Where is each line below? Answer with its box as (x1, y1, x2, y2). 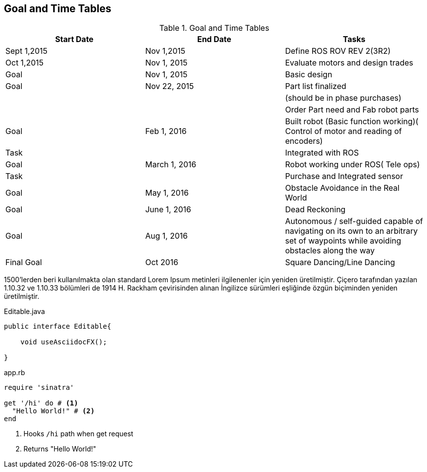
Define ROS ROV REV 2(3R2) (285, 46, 391, 56)
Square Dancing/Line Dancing (285, 257, 395, 268)
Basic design (285, 69, 333, 80)
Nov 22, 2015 (145, 81, 194, 91)
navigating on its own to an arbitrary (285, 226, 418, 236)
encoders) (285, 136, 323, 146)
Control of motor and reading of (285, 126, 402, 136)
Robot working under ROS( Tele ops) (285, 159, 420, 170)
